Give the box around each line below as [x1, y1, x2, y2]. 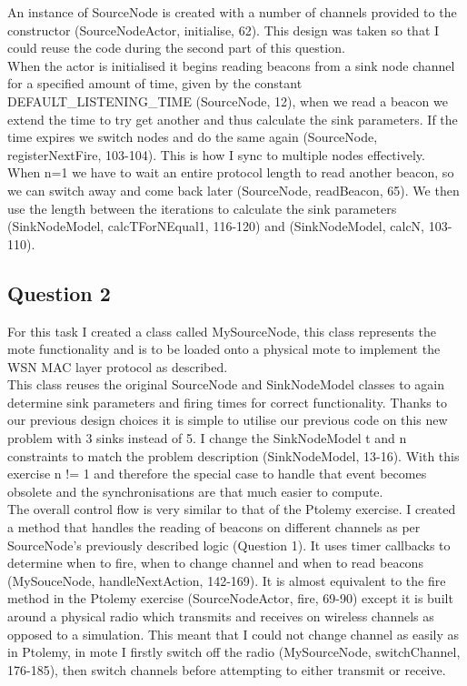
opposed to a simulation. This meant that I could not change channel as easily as [7, 624, 460, 643]
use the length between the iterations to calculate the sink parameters [7, 198, 397, 217]
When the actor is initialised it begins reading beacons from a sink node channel [7, 55, 455, 75]
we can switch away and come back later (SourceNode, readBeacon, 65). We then [7, 180, 460, 199]
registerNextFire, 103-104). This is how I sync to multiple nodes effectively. [7, 145, 425, 164]
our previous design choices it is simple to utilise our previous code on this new [7, 410, 448, 429]
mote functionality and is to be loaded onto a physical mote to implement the [7, 339, 441, 358]
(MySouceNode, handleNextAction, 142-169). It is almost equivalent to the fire [7, 570, 446, 590]
